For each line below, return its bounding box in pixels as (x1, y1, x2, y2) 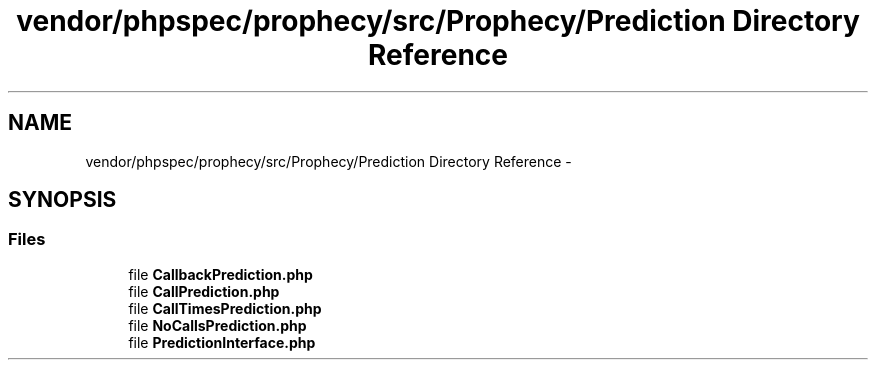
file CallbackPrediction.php (128, 265, 313, 283)
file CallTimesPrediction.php (128, 299, 322, 317)
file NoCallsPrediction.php (128, 316, 307, 334)
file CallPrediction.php (128, 282, 280, 300)
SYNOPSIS (8, 187, 117, 213)
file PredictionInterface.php (128, 333, 316, 351)
